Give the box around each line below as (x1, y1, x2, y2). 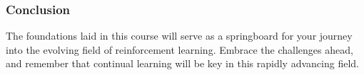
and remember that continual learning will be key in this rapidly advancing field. (6, 56, 359, 71)
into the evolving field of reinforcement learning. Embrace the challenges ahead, (6, 42, 353, 57)
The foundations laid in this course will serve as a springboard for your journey (6, 28, 353, 43)
